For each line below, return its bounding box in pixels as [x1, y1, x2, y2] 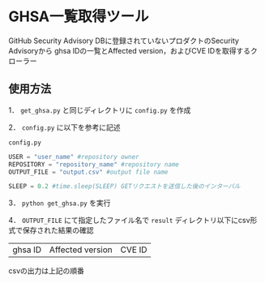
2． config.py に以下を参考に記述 [8, 122, 121, 132]
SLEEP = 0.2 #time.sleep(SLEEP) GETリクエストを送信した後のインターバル [8, 182, 241, 191]
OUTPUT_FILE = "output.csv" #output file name [8, 168, 169, 176]
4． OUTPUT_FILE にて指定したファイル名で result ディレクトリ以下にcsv [8, 216, 250, 225]
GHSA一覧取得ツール [8, 7, 149, 26]
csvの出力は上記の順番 [8, 266, 85, 276]
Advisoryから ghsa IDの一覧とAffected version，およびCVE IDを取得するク [8, 45, 258, 55]
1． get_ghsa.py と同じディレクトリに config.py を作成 [8, 105, 191, 114]
